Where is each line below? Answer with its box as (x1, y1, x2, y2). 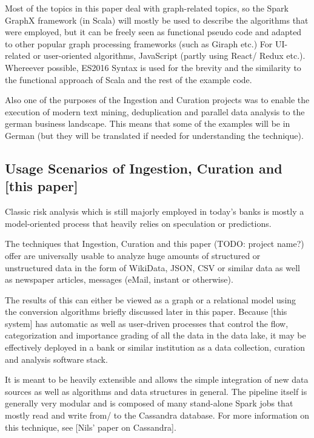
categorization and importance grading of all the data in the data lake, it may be (5, 329, 306, 342)
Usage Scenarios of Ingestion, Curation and (5, 158, 282, 177)
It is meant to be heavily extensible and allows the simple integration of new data (5, 373, 309, 386)
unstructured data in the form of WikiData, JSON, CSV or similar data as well (5, 261, 300, 274)
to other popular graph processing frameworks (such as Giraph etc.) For (5, 37, 273, 50)
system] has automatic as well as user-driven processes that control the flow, (5, 317, 289, 329)
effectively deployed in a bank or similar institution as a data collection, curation (5, 341, 306, 354)
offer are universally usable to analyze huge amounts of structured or (5, 249, 261, 261)
